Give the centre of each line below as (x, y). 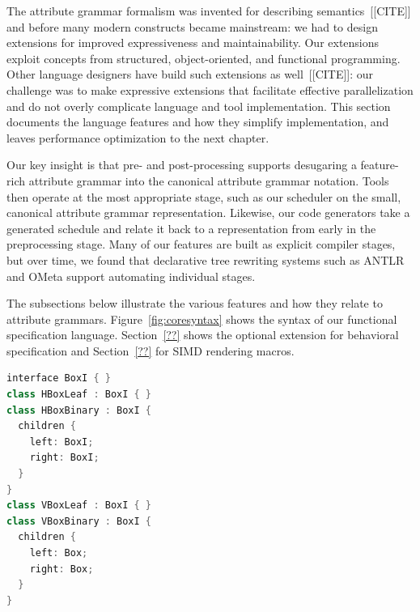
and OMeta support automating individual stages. (131, 276)
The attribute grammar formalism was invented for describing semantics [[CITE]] (209, 11)
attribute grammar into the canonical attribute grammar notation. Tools (209, 180)
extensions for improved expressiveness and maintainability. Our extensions (193, 42)
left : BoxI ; (62, 442)
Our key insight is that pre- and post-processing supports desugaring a (182, 165)
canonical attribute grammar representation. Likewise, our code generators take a (208, 212)
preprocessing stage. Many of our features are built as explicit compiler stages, (201, 244)
